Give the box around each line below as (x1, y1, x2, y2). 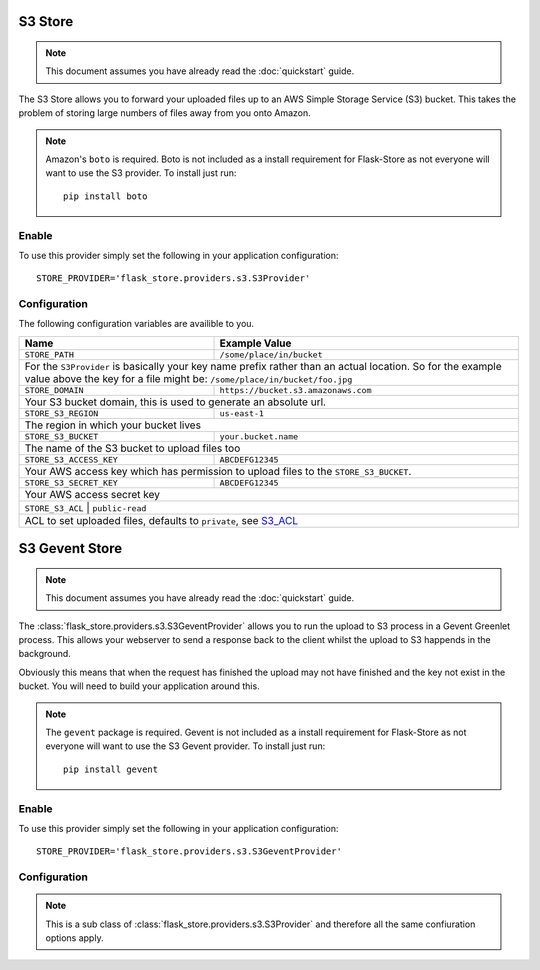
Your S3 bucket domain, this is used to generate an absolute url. (24, 395, 327, 409)
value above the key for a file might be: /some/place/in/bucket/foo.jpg (24, 371, 353, 385)
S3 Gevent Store (18, 540, 123, 557)
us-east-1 (219, 408, 265, 419)
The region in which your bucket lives (24, 418, 202, 432)
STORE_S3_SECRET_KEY (24, 477, 119, 488)
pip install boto (63, 190, 148, 202)
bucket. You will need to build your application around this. (18, 680, 260, 692)
